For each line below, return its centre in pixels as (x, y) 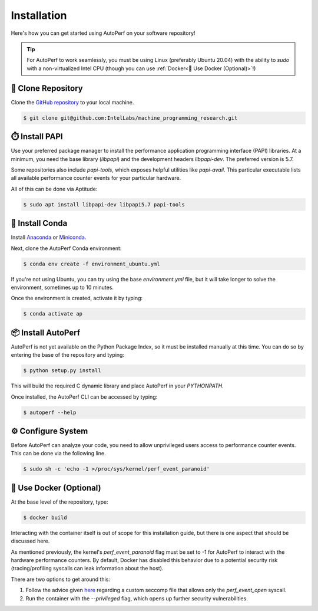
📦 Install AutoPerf (46, 332)
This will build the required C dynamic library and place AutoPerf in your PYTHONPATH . (117, 386)
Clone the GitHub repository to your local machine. (72, 102)
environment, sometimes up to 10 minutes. (62, 287)
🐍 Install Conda (39, 223)
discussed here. (30, 541)
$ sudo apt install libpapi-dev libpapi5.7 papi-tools (104, 204)
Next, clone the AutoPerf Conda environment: (66, 248)
